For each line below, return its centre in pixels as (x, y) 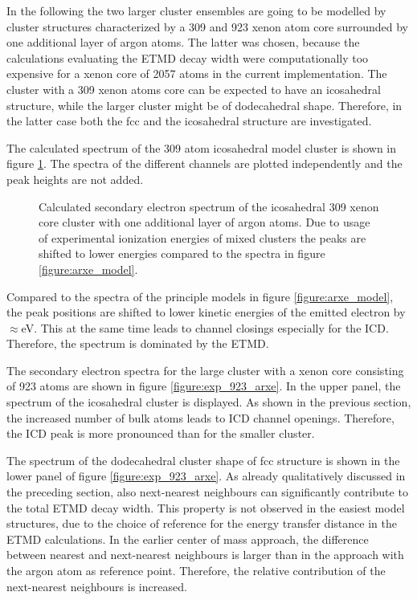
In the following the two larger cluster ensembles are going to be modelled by (196, 10)
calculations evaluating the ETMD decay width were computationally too (188, 57)
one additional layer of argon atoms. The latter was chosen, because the (183, 42)
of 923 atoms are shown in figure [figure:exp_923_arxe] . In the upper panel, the (204, 386)
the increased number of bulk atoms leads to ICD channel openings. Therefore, (200, 417)
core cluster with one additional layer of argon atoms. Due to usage (204, 222)
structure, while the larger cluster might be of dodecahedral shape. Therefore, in (204, 105)
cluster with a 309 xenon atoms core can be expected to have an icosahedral (194, 89)
